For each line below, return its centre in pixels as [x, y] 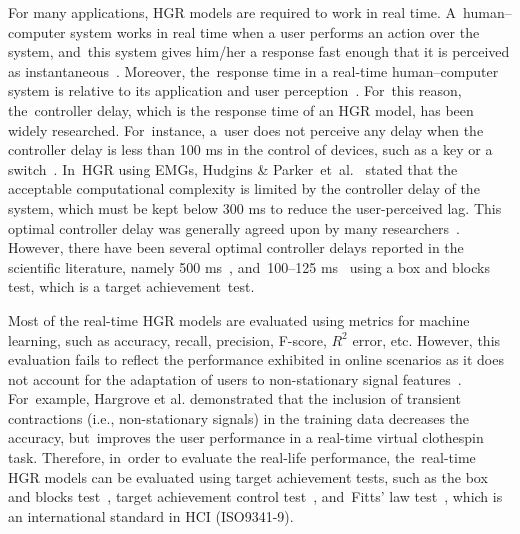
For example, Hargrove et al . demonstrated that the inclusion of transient [234, 398]
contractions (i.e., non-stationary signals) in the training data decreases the [239, 417]
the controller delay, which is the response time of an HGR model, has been [241, 109]
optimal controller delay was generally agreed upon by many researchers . [234, 227]
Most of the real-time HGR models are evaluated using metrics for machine [239, 319]
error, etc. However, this [426, 339]
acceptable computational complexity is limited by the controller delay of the [244, 188]
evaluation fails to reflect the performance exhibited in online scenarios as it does [256, 359]
